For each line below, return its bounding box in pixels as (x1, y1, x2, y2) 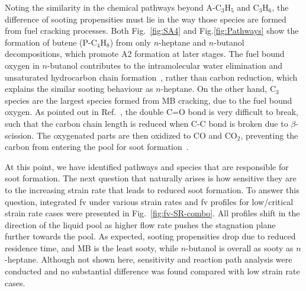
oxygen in (5, 59, 40, 71)
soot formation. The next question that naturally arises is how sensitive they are (5, 172, 297, 184)
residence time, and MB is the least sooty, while (5, 241, 178, 254)
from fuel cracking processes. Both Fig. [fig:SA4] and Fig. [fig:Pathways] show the (5, 24, 299, 37)
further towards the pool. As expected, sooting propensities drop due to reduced (5, 230, 296, 242)
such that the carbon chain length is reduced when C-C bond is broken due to (5, 117, 288, 129)
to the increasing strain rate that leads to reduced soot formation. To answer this (5, 183, 299, 196)
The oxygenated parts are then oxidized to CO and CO (36, 129, 237, 141)
